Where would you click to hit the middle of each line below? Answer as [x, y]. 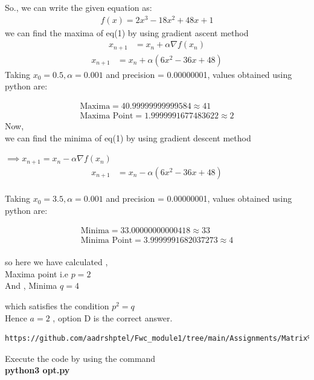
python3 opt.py [37, 370]
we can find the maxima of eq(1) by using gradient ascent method [127, 32]
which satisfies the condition [57, 305]
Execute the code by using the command [80, 358]
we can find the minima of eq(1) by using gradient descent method [128, 137]
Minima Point [107, 240]
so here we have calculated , [56, 262]
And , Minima [31, 285]
